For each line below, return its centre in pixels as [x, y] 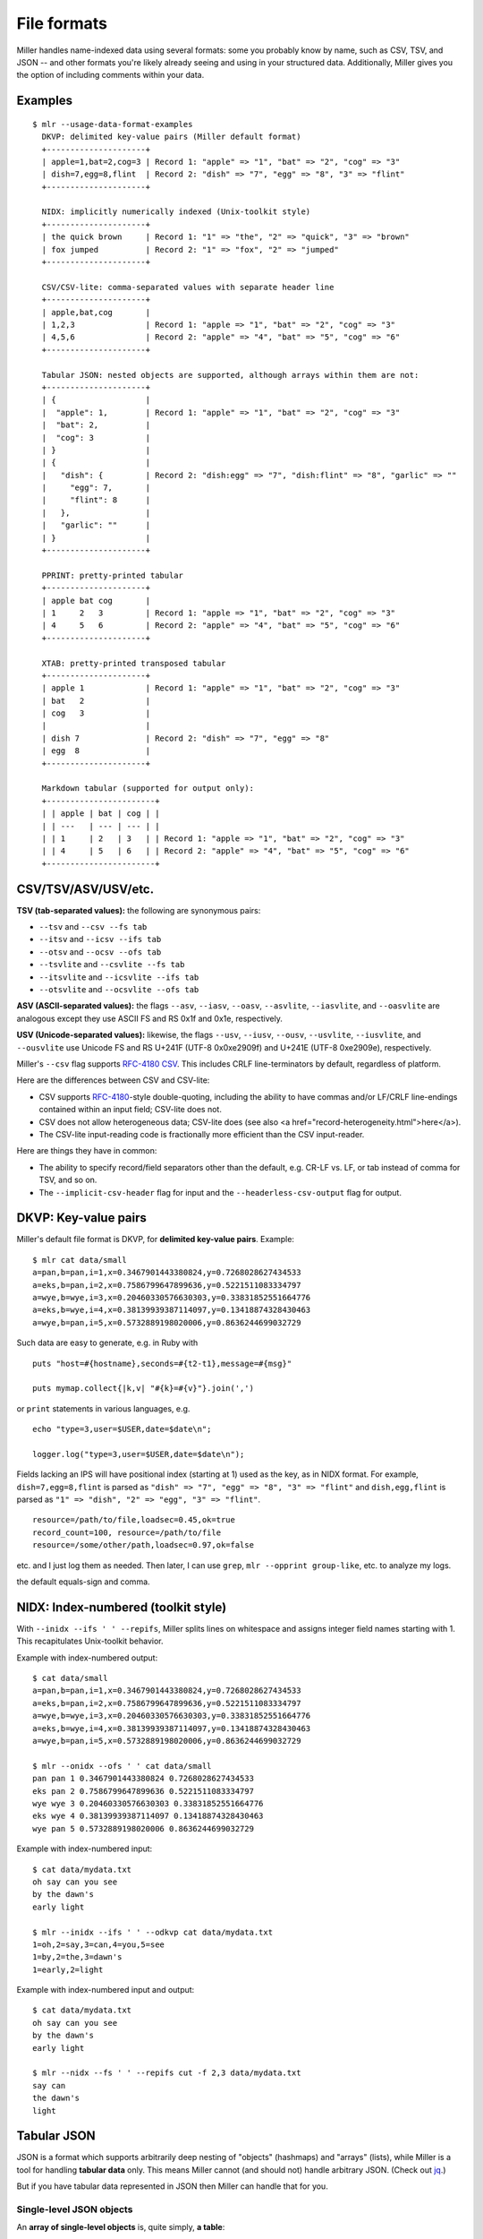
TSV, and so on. [68, 1180]
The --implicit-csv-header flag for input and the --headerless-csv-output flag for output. [220, 1192]
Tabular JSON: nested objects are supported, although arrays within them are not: [230, 375]
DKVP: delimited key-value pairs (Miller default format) [171, 137]
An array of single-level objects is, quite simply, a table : [121, 2227]
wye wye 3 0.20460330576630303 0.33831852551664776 [148, 1803]
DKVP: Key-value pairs [82, 1218]
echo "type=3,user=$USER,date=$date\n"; [122, 1429]
